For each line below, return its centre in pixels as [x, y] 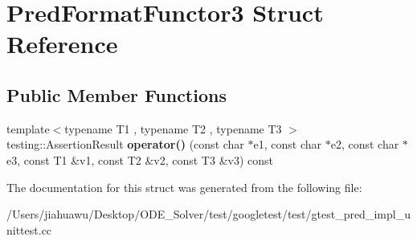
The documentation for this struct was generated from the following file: [184, 187]
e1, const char [288, 144]
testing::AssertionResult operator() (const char [125, 144]
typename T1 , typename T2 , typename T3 [173, 128]
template [28, 128]
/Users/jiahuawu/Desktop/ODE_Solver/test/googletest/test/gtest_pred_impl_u [208, 214]
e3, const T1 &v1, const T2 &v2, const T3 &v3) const [140, 159]
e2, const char [365, 144]
